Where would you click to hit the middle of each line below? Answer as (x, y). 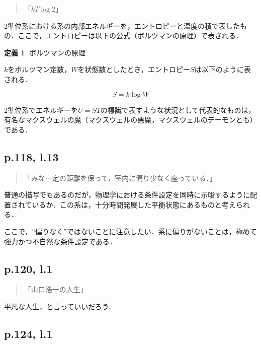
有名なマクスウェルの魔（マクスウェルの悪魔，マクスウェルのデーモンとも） (130, 120)
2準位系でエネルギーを (41, 110)
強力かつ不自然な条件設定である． (60, 241)
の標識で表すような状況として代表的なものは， (178, 110)
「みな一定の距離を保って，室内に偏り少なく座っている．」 (120, 178)
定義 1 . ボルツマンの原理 (45, 52)
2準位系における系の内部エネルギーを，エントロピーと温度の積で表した (122, 25)
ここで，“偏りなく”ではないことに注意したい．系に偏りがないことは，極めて (130, 231)
